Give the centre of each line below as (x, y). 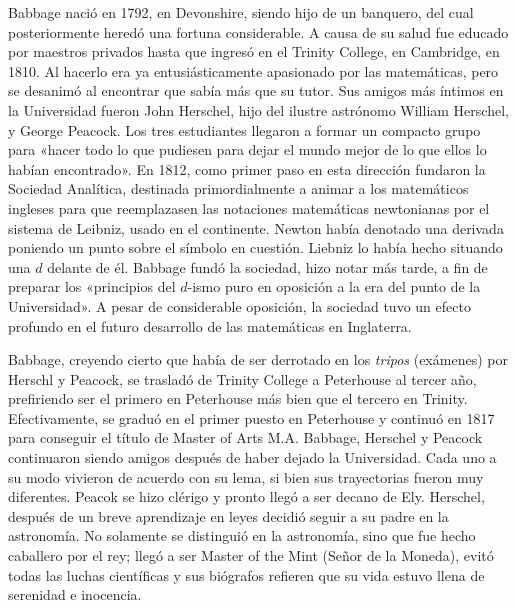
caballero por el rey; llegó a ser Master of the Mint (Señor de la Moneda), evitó (251, 555)
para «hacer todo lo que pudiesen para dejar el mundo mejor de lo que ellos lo (247, 149)
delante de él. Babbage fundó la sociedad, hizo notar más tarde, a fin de (267, 266)
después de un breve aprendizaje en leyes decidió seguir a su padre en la (228, 515)
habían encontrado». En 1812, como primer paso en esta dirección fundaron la (247, 168)
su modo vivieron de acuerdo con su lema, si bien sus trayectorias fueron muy (246, 476)
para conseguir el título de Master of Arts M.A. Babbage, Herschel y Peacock (245, 437)
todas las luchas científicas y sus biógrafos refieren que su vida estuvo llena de (246, 574)
